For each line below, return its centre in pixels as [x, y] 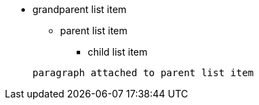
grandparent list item [80, 9]
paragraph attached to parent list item [143, 73]
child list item [118, 52]
